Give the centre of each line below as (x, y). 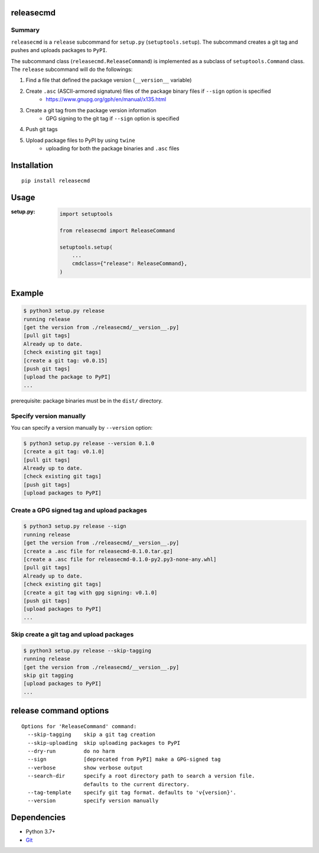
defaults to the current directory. (137, 784)
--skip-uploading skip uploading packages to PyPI (104, 743)
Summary (25, 30)
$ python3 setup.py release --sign (75, 526)
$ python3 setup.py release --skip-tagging (87, 651)
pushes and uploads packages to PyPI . (59, 50)
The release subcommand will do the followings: (72, 69)
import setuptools (86, 214)
